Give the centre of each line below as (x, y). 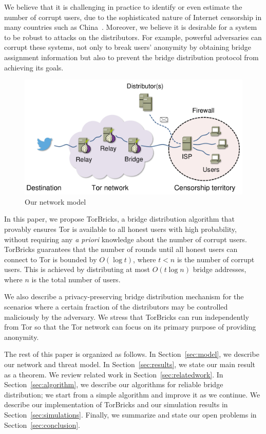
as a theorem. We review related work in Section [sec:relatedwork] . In (114, 374)
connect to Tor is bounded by (51, 259)
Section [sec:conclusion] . (42, 424)
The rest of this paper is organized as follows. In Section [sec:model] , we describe (132, 354)
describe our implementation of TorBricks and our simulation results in (116, 404)
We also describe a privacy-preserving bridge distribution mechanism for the (124, 296)
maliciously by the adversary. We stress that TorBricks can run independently (127, 317)
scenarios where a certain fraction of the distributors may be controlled (116, 307)
